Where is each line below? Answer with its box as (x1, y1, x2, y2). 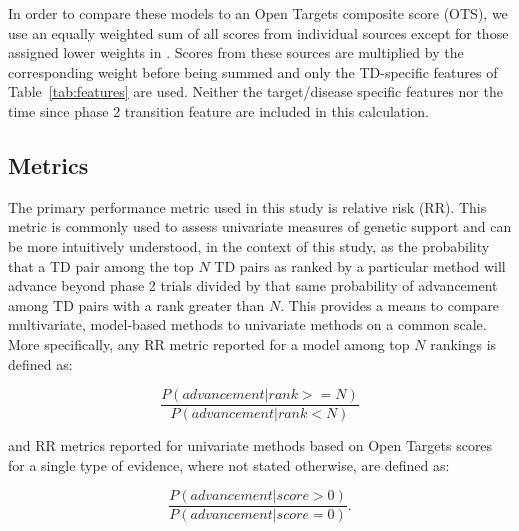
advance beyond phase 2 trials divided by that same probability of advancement (8, 275, 498, 296)
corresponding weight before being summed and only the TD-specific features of (8, 61, 498, 82)
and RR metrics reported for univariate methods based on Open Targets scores (8, 435, 493, 456)
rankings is (430, 333, 497, 354)
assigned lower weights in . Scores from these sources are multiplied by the (8, 42, 464, 63)
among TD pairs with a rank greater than (8, 294, 265, 315)
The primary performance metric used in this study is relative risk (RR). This (8, 196, 487, 217)
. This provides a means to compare (280, 294, 500, 315)
